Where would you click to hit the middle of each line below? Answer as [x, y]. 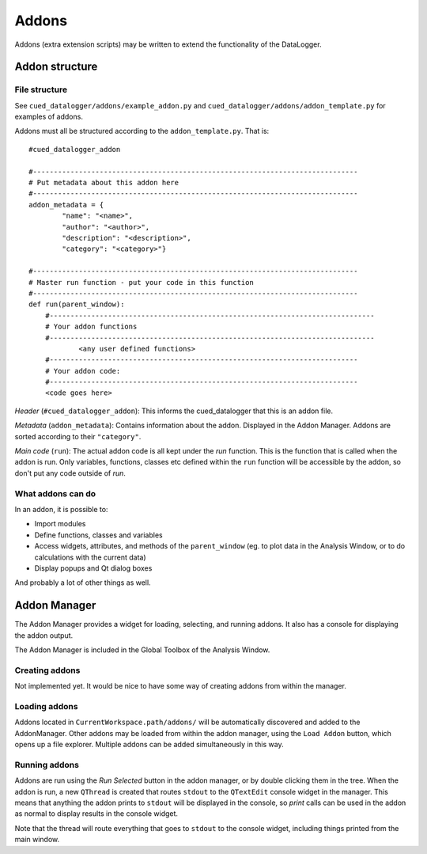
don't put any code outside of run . [70, 473]
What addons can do [55, 493]
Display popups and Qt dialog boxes [93, 568]
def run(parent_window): [77, 304]
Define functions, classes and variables [98, 535]
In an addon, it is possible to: [61, 509]
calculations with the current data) [90, 557]
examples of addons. [49, 117]
